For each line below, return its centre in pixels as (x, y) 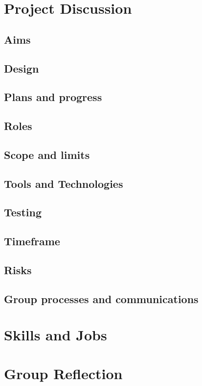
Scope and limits (47, 154)
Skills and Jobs (56, 335)
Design (22, 68)
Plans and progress (53, 97)
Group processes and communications (101, 298)
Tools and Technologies (64, 183)
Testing (23, 212)
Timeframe (32, 241)
